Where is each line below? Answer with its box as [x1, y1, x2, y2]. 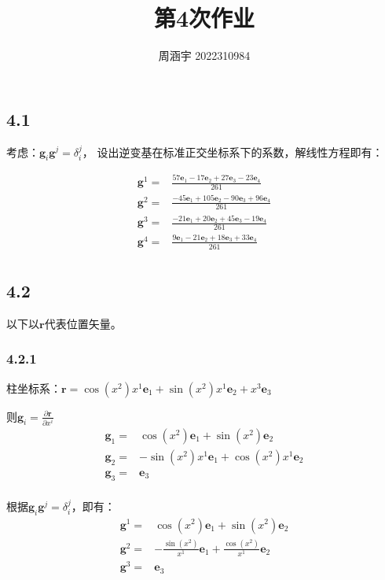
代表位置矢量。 [44, 315, 122, 331]
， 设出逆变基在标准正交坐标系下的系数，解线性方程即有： [82, 143, 383, 160]
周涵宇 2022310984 [158, 47, 251, 64]
